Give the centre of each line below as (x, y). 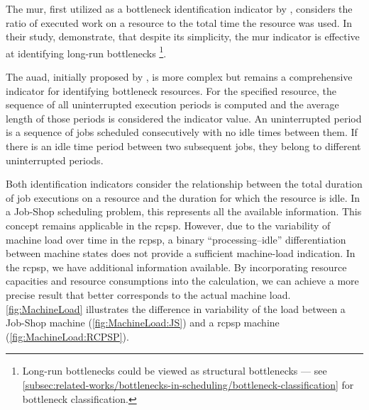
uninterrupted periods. (55, 160)
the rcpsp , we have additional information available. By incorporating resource (176, 267)
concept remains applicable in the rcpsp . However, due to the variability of (168, 225)
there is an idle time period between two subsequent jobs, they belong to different (183, 146)
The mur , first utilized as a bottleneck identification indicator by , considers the (179, 8)
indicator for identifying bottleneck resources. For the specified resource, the (171, 90)
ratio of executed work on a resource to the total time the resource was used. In (179, 22)
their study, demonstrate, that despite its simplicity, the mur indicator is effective (183, 36)
